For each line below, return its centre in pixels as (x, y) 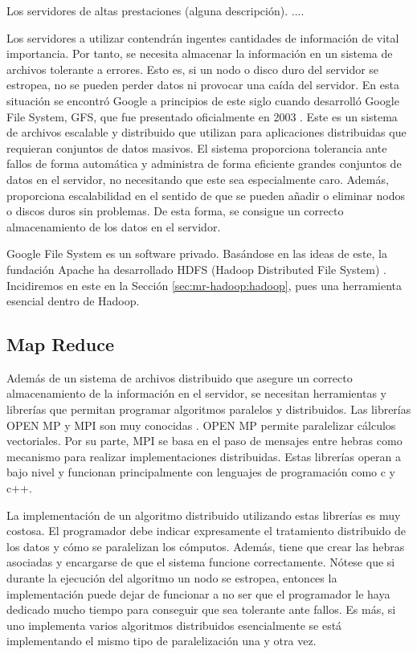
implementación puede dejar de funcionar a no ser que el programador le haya (198, 593)
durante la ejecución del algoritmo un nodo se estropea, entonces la (172, 578)
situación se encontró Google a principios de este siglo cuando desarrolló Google (203, 100)
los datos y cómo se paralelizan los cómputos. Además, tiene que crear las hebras (206, 546)
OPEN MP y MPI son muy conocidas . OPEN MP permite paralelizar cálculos (201, 425)
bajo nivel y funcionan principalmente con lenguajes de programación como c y (201, 472)
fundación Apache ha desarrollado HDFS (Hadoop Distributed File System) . (196, 269)
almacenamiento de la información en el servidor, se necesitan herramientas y (196, 393)
